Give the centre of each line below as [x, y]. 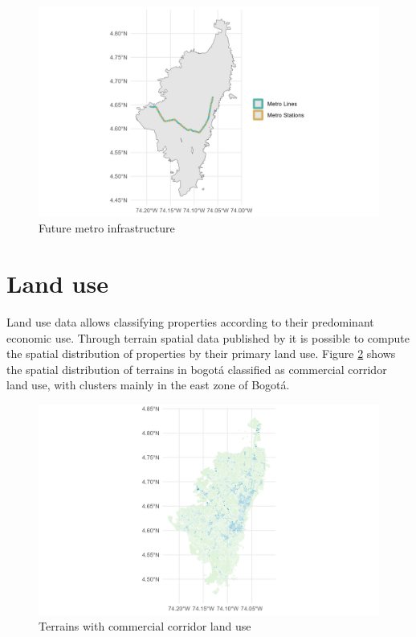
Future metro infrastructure [107, 228]
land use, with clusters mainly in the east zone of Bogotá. [148, 385]
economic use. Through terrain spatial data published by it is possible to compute [208, 337]
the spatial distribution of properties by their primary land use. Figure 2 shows [201, 353]
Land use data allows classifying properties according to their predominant [190, 322]
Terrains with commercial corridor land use [145, 626]
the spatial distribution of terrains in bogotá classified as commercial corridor [197, 369]
